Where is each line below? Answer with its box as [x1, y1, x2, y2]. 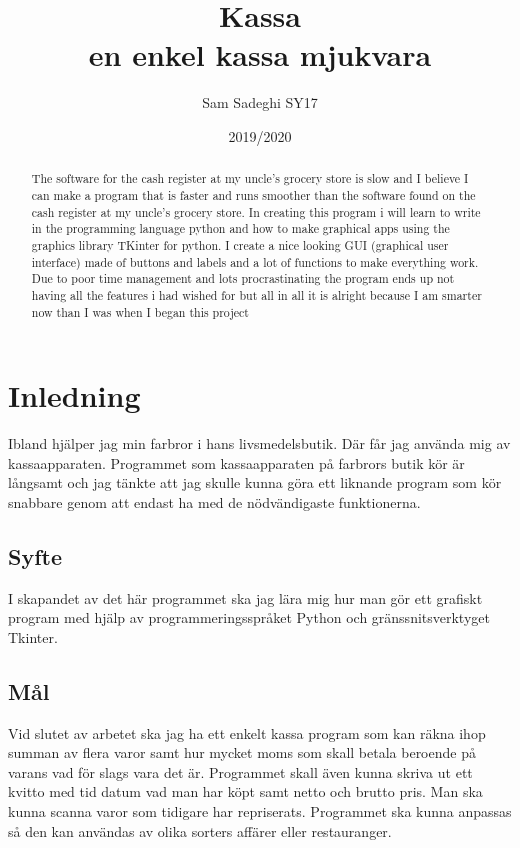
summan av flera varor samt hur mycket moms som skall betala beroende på [8, 742, 476, 763]
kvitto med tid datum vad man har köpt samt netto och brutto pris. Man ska [8, 781, 483, 802]
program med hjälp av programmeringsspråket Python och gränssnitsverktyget [8, 607, 490, 628]
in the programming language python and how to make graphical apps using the [31, 220, 450, 237]
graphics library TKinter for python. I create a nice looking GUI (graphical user [31, 236, 449, 253]
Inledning [8, 375, 141, 416]
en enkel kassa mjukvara [88, 34, 432, 75]
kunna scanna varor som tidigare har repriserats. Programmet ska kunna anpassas [8, 801, 512, 822]
